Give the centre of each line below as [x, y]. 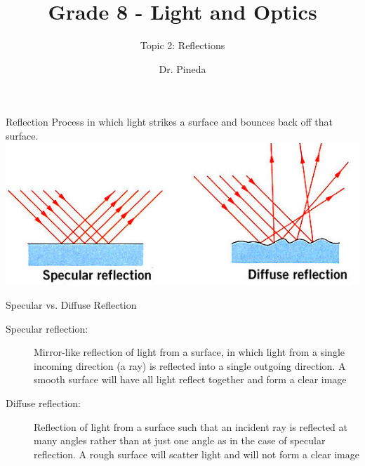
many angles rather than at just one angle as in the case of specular [180, 440]
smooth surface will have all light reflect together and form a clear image [190, 379]
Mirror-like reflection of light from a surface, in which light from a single [190, 352]
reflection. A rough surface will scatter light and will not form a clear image [197, 454]
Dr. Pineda [182, 68]
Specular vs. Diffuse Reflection [71, 305]
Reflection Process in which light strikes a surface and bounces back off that [170, 122]
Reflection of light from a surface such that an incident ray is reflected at [191, 426]
